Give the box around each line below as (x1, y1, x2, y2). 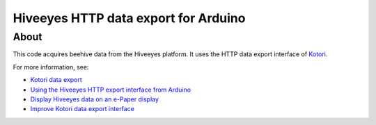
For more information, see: (13, 62, 89, 71)
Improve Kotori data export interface (30, 105, 135, 113)
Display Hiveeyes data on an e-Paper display (30, 94, 159, 103)
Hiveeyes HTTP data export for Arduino (13, 10, 246, 26)
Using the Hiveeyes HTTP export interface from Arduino (30, 85, 191, 94)
